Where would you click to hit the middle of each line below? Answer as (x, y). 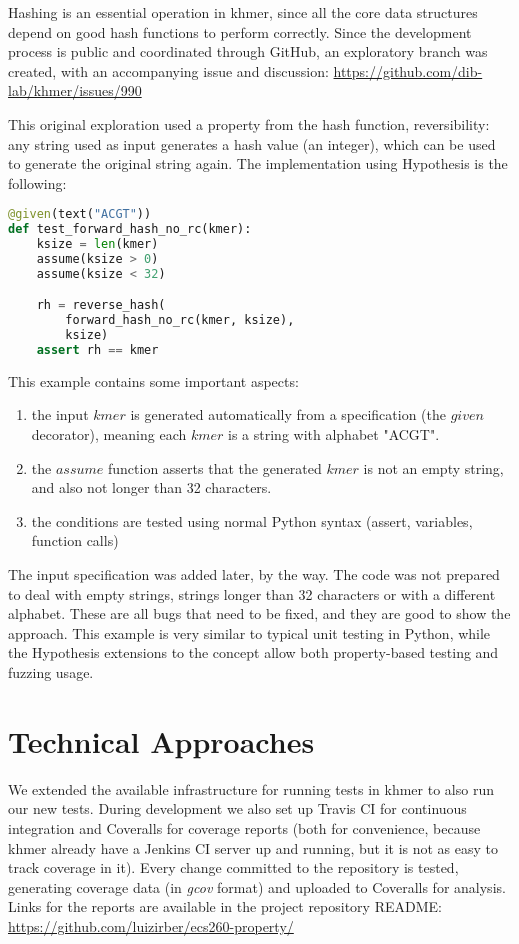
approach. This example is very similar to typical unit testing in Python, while (249, 632)
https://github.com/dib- (408, 70)
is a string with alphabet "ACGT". (334, 434)
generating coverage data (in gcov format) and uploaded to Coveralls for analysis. (257, 886)
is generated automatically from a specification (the (288, 414)
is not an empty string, (433, 467)
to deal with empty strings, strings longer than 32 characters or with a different (252, 593)
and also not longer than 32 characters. (151, 487)
